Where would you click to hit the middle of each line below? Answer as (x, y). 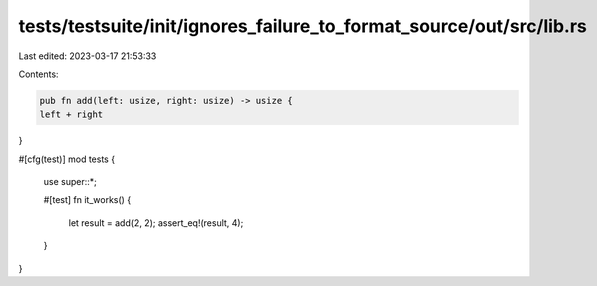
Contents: (38, 74)
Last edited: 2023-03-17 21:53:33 (87, 56)
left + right (71, 114)
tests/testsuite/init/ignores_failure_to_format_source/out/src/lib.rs (302, 26)
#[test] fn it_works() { (87, 200)
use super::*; (70, 182)
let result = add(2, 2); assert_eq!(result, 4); (156, 222)
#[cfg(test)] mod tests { (66, 159)
